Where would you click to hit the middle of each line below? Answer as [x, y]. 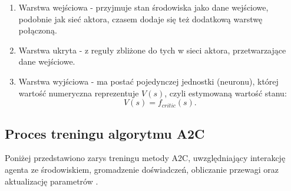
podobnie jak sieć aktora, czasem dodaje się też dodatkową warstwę [140, 19]
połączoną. [38, 30]
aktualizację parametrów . [52, 181]
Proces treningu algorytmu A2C [105, 133]
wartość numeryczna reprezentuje [79, 93]
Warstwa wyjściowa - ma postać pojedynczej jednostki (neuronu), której [148, 81]
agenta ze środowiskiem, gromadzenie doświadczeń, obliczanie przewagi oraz [142, 169]
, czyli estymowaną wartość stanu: [226, 93]
